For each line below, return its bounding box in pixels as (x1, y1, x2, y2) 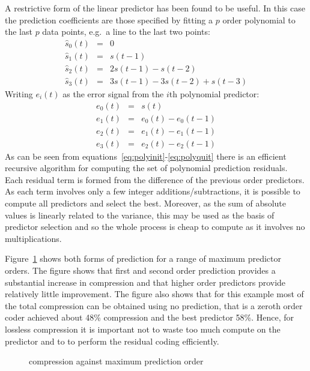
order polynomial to (222, 13, 296, 26)
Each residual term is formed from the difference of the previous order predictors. (5, 173, 305, 185)
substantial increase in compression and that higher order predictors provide (5, 276, 286, 288)
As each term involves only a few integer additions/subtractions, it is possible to (5, 185, 300, 198)
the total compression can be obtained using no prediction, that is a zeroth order (5, 299, 303, 312)
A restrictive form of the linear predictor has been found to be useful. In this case (5, 2, 305, 14)
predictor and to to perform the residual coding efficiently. (5, 334, 219, 347)
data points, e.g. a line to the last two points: (42, 25, 210, 38)
